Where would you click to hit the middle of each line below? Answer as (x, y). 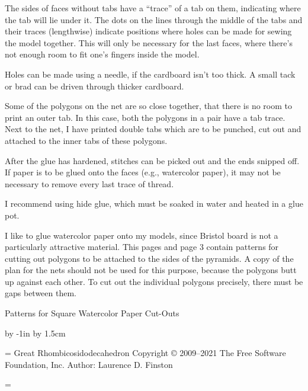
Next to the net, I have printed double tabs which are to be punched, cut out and (153, 129)
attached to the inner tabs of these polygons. (86, 140)
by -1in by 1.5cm (35, 333)
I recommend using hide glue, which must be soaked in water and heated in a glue (154, 203)
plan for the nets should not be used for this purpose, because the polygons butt (151, 270)
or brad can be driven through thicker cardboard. (94, 86)
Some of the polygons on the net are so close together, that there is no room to (148, 106)
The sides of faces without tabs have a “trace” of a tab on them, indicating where (153, 8)
